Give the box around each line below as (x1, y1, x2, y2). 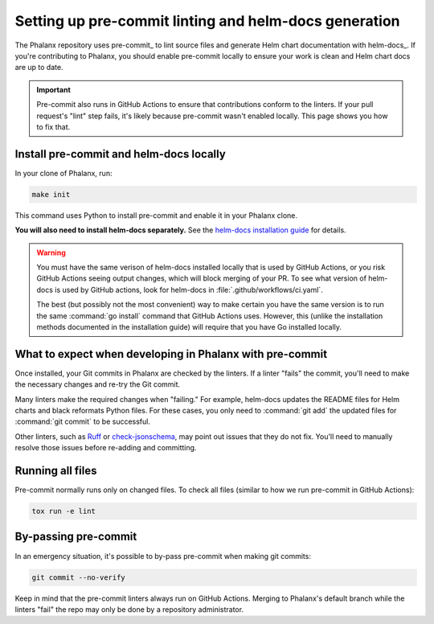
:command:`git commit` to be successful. (14, 417, 150, 426)
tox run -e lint (31, 507, 96, 516)
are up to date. (14, 63, 63, 72)
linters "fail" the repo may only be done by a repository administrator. (14, 604, 244, 614)
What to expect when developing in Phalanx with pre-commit (14, 347, 328, 361)
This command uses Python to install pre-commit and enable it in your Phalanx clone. (14, 210, 297, 220)
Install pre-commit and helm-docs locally (14, 147, 227, 161)
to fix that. (36, 121, 71, 132)
